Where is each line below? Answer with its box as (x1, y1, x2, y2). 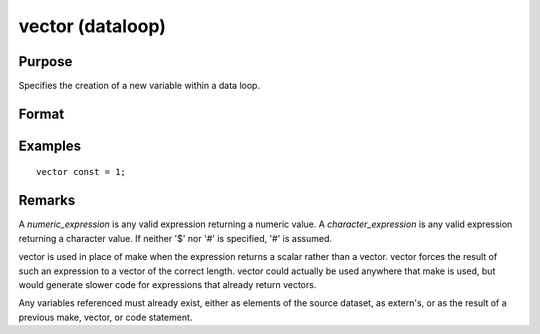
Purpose (18, 53, 73, 70)
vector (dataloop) (18, 15, 167, 37)
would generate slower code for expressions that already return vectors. (18, 278, 317, 290)
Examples (18, 137, 82, 154)
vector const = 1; (36, 166, 127, 178)
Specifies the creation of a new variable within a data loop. (18, 80, 260, 92)
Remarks (18, 192, 76, 209)
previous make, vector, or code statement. (18, 311, 193, 323)
